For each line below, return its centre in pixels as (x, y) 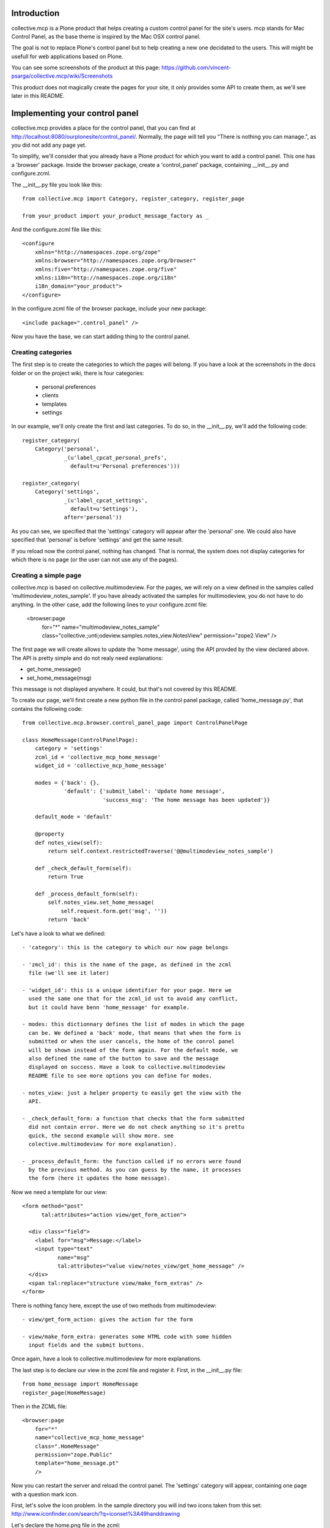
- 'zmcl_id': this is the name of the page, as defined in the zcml (127, 964)
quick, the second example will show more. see (101, 1136)
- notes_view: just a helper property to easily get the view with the (132, 1093)
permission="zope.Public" (74, 1455)
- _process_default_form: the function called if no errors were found (132, 1161)
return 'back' (69, 920)
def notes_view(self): (69, 843)
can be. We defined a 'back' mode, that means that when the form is (135, 1033)
